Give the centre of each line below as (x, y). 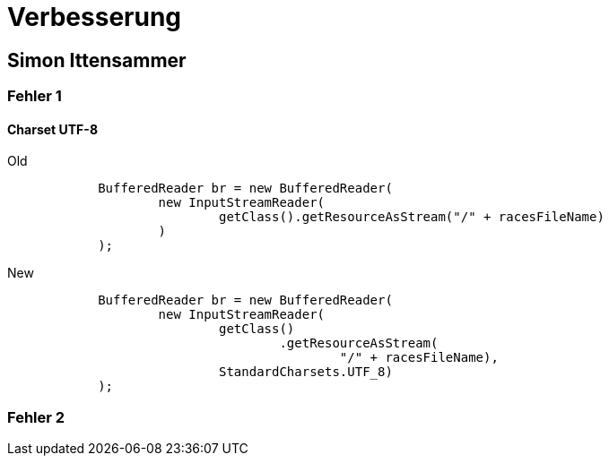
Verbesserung (95, 17)
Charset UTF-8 (52, 129)
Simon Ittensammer (97, 60)
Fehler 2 (36, 417)
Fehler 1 (35, 96)
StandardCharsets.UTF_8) (306, 372)
